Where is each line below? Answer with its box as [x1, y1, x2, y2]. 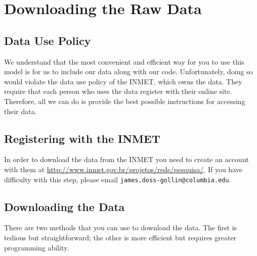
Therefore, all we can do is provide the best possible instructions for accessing [4, 95, 245, 106]
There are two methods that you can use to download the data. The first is [4, 222, 237, 233]
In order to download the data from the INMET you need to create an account [4, 154, 249, 165]
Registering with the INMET [4, 130, 160, 146]
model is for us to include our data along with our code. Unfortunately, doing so [4, 66, 253, 77]
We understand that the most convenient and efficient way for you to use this [4, 56, 244, 67]
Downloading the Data [4, 198, 125, 214]
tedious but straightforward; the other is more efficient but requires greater [4, 232, 237, 242]
